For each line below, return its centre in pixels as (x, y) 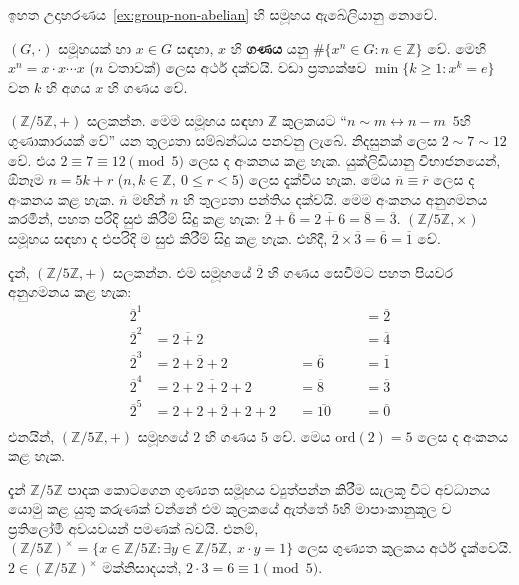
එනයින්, (31, 435)
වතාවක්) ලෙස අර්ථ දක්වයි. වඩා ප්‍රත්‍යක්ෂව (237, 67)
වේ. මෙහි (456, 47)
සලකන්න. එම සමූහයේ (182, 271)
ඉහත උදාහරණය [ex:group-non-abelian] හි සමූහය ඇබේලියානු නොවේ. (223, 14)
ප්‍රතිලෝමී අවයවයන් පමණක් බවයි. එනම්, (133, 527)
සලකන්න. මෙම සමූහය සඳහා (175, 120)
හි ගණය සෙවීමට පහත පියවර (360, 271)
